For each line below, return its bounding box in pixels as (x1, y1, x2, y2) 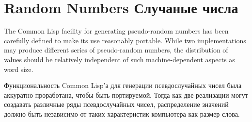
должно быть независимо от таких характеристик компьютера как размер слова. (4, 108, 240, 119)
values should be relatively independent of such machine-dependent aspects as (4, 54, 235, 64)
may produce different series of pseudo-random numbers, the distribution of (4, 45, 228, 55)
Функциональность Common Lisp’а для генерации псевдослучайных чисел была (4, 80, 242, 90)
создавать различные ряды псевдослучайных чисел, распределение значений (4, 99, 229, 109)
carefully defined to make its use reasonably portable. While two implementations (4, 35, 246, 45)
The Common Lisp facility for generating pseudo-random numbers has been (4, 26, 229, 36)
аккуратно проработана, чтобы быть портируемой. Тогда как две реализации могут (4, 89, 248, 100)
